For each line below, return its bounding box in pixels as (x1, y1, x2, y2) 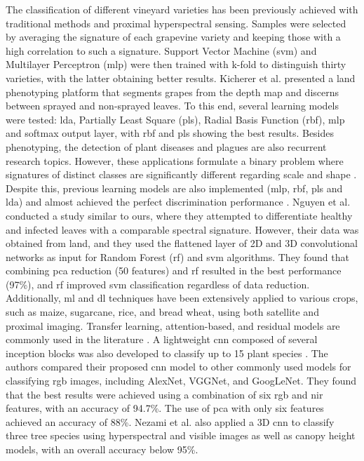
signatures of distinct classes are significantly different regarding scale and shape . (6, 167, 357, 182)
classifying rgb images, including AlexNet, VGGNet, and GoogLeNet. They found (6, 373, 357, 388)
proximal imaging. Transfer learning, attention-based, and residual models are (6, 318, 340, 333)
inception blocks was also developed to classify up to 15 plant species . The (6, 345, 328, 360)
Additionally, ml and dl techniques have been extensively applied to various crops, (6, 290, 358, 305)
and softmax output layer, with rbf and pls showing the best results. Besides (6, 126, 335, 140)
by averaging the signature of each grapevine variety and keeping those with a (6, 29, 341, 44)
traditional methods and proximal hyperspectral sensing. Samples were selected (6, 15, 346, 30)
